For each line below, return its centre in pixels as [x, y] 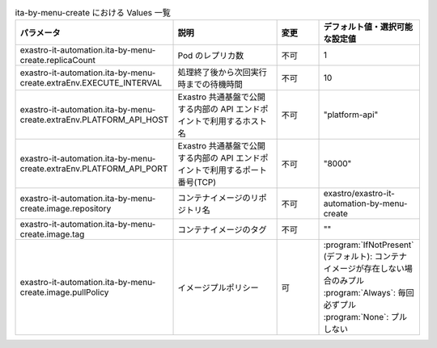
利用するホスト [238, 121]
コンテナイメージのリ [218, 198]
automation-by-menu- [365, 203]
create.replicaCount [58, 61]
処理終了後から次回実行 [222, 73]
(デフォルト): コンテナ [365, 257]
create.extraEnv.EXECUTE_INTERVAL [91, 83]
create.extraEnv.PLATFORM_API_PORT [94, 169]
